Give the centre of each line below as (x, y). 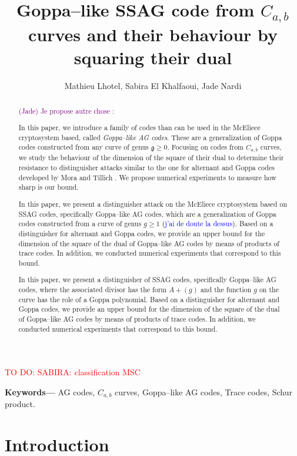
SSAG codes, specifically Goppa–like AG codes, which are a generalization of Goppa (147, 214)
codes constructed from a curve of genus (80, 224)
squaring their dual (153, 57)
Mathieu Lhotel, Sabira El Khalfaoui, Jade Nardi (153, 86)
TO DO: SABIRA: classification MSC (73, 372)
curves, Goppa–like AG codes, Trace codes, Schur (204, 391)
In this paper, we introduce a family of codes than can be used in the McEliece (139, 128)
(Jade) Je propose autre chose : (66, 110)
